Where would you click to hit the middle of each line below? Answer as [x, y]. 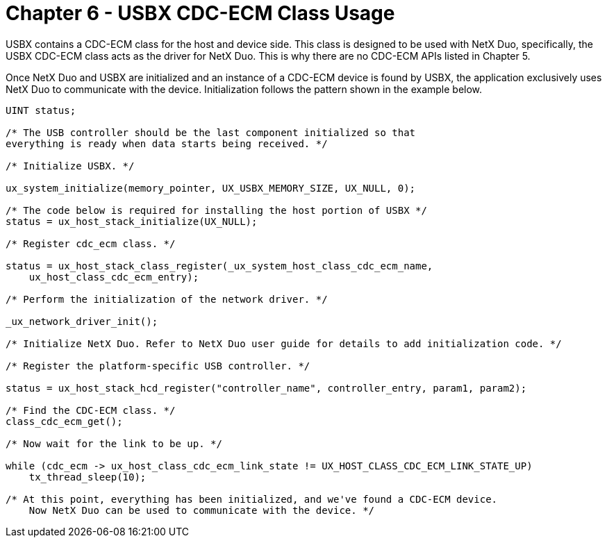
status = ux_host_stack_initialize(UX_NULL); [132, 221]
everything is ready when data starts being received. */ [167, 143]
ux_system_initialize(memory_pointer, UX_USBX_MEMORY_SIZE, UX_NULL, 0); [211, 188]
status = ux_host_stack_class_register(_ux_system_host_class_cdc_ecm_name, [219, 266]
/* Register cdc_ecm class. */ [91, 243]
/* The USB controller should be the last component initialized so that [211, 132]
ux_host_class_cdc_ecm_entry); [114, 277]
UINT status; [41, 110]
